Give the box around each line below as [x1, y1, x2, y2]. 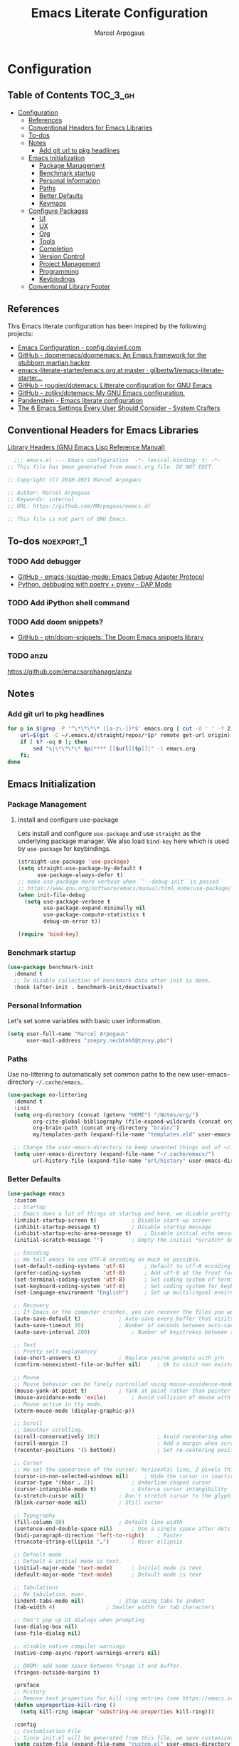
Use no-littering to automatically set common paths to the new [7, 1070, 191, 1079]
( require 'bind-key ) [17, 931, 79, 938]
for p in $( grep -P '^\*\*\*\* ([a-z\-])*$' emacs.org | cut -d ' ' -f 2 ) [7, 725, 234, 733]
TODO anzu [7, 651, 48, 661]
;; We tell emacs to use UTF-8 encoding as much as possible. [14, 1256, 202, 1263]
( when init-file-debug [17, 892, 85, 899]
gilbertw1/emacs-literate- [149, 365, 224, 375]
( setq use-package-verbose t [24, 898, 111, 905]
